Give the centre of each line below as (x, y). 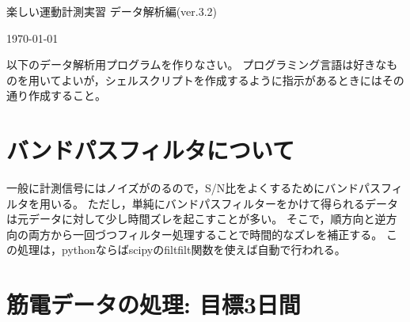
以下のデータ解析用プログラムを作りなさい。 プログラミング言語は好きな (197, 64)
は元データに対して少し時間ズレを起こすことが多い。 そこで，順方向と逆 (196, 219)
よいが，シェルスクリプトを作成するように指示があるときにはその (233, 80)
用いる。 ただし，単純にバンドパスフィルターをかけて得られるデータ (219, 203)
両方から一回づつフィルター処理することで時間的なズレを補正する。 (205, 234)
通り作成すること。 (56, 95)
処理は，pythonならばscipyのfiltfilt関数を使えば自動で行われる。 (181, 250)
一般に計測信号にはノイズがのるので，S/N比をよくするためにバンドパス (194, 188)
